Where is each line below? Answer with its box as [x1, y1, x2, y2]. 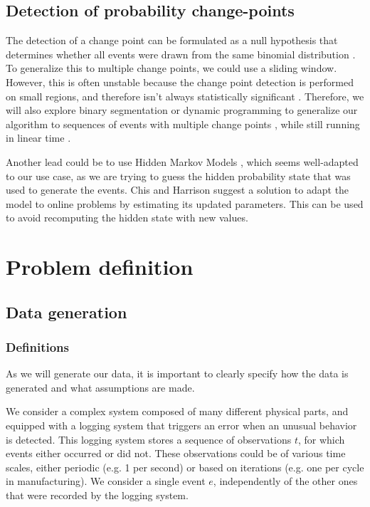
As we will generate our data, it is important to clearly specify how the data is [6, 366, 349, 381]
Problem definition [6, 252, 194, 281]
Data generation [6, 300, 127, 323]
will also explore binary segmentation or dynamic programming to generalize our [6, 103, 358, 117]
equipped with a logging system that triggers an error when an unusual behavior [6, 418, 357, 433]
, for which [297, 432, 345, 446]
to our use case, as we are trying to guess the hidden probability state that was [6, 168, 351, 183]
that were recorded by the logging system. [6, 488, 189, 503]
